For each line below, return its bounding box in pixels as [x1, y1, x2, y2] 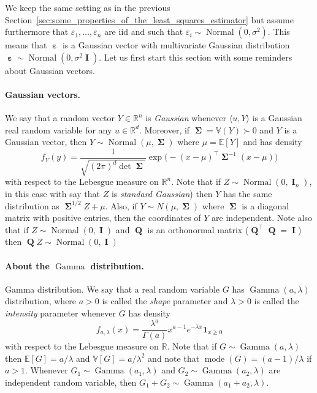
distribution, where [5, 294, 77, 307]
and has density [243, 135, 302, 148]
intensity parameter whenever [5, 306, 116, 319]
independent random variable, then [5, 375, 137, 388]
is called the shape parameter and [102, 294, 228, 307]
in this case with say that [5, 187, 100, 200]
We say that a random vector [5, 111, 115, 124]
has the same [223, 187, 272, 200]
